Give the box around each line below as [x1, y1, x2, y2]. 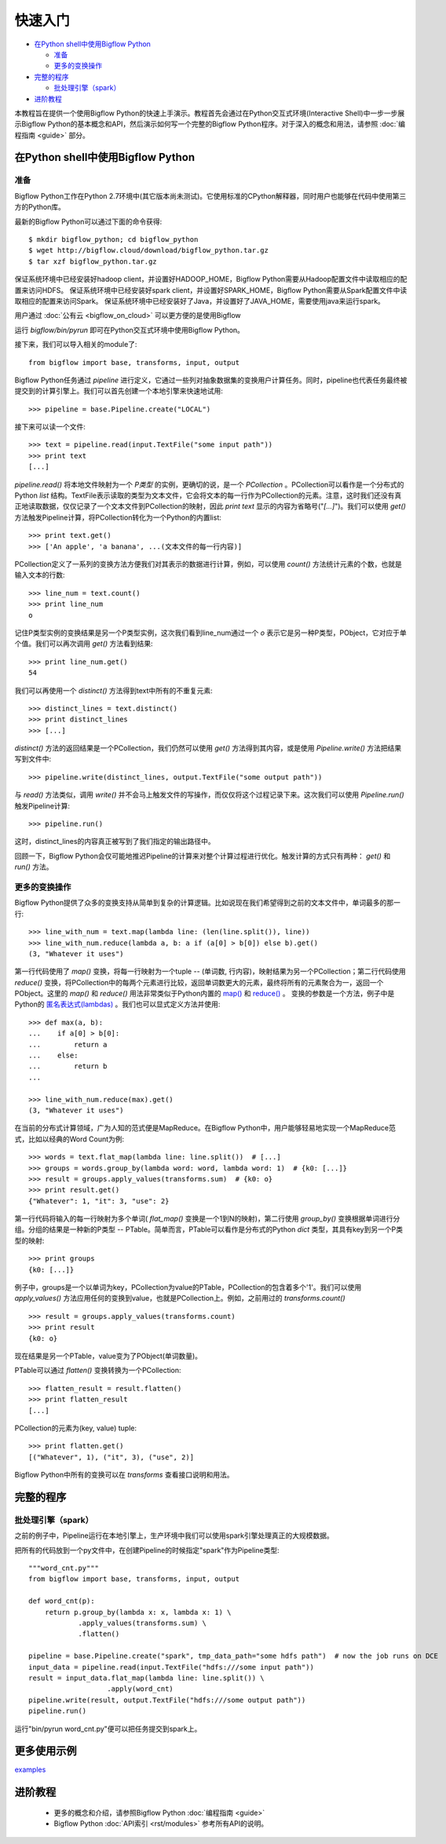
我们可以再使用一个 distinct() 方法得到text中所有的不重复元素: [14, 685, 214, 695]
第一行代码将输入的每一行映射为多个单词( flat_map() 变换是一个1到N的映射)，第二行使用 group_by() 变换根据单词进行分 [14, 1214, 400, 1224]
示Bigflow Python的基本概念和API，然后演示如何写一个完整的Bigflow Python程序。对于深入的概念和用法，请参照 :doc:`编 [14, 119, 406, 129]
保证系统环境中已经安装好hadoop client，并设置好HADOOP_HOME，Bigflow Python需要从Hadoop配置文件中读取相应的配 [14, 275, 408, 284]
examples [14, 1765, 46, 1774]
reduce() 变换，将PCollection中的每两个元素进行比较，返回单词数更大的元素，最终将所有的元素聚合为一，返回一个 [14, 977, 384, 987]
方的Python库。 [14, 203, 66, 212]
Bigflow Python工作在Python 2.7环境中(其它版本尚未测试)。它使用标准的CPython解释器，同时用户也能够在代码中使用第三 [14, 191, 407, 200]
